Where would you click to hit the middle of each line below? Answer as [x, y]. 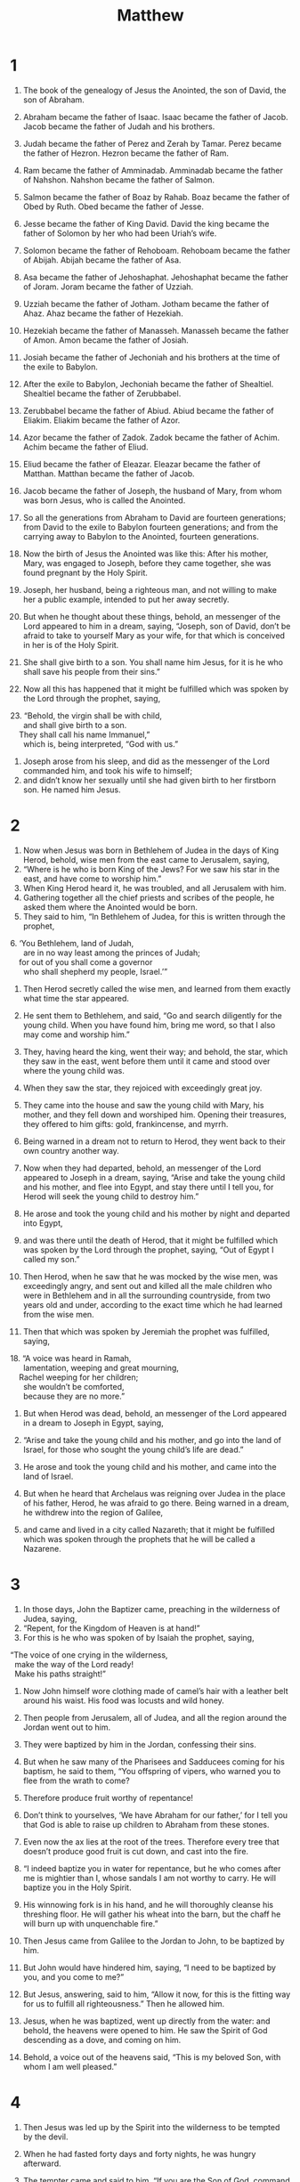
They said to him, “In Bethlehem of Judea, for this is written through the [154, 916]
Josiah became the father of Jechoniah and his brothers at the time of [151, 357]
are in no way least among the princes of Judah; [112, 953]
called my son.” [51, 1259]
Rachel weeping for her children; [78, 1377]
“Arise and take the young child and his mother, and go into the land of [152, 1440]
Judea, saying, [50, 1618]
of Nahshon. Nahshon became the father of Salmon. [119, 180]
